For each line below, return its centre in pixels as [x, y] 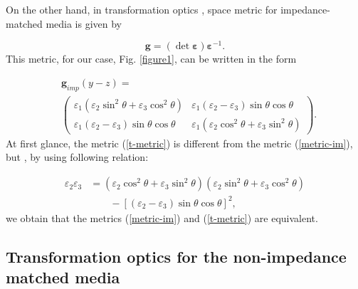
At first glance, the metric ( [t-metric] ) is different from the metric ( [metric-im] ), [179, 143]
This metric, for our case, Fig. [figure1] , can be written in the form [151, 59]
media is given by [84, 23]
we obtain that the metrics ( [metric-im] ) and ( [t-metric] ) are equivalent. [162, 217]
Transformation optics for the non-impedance [176, 256]
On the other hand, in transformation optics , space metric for [142, 9]
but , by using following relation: [77, 157]
